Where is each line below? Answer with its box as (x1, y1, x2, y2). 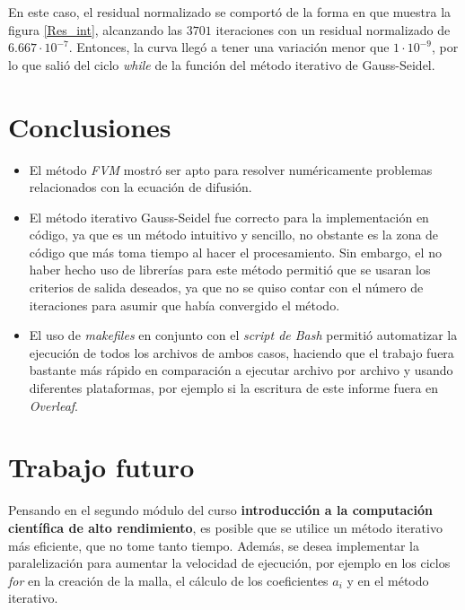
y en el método (347, 571, 429, 589)
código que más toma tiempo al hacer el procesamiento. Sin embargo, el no (29, 242, 442, 261)
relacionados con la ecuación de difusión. (29, 178, 252, 196)
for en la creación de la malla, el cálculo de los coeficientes (8, 571, 329, 589)
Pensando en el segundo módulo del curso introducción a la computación (8, 501, 433, 519)
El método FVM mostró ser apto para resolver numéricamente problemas (29, 160, 433, 179)
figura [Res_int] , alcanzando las (8, 20, 183, 39)
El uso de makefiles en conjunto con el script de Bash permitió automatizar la (29, 326, 458, 344)
